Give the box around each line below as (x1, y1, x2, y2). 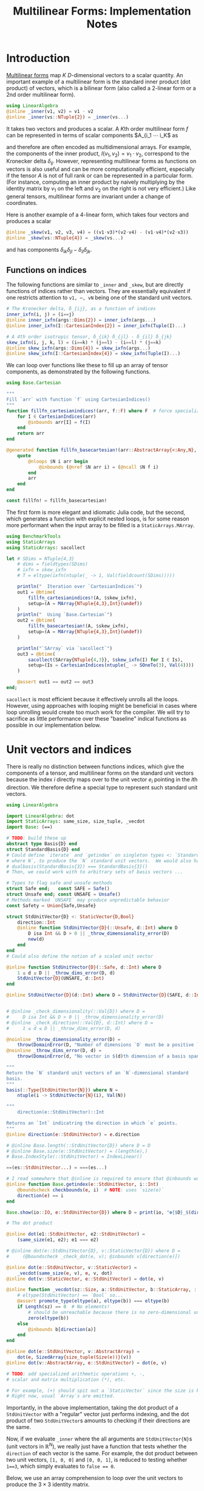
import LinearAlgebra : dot (6, 813, 75, 819)
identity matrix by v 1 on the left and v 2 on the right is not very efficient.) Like (6, 185, 196, 193)
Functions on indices (6, 265, 87, 275)
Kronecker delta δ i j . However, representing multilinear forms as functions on (6, 157, 197, 167)
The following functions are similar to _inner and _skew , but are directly (6, 281, 184, 288)
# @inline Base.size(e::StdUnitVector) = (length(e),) (6, 1148, 148, 1154)
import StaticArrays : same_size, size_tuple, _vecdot (6, 818, 146, 825)
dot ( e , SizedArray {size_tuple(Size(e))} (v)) (17, 1354, 132, 1360)
